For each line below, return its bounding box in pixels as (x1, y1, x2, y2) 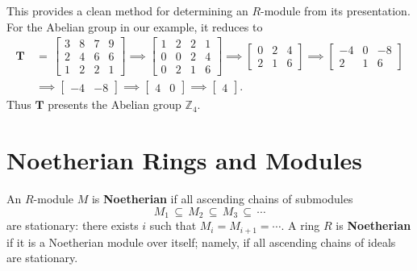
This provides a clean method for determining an (6, 2, 248, 19)
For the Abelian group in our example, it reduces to (6, 18, 263, 35)
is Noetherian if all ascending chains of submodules (91, 190, 353, 207)
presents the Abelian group (48, 96, 181, 113)
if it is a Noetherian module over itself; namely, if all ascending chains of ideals (6, 233, 396, 250)
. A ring (281, 217, 320, 234)
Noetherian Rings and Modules (6, 144, 363, 177)
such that (149, 217, 197, 234)
